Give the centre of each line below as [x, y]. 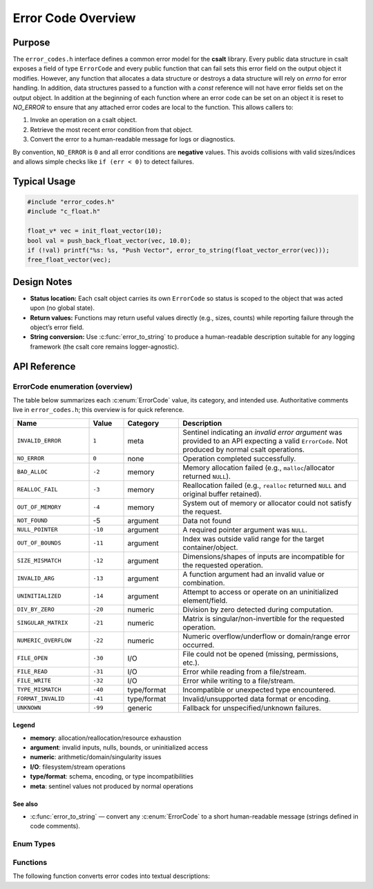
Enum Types [34, 844]
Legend [24, 725]
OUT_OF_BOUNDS [39, 543]
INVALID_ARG [36, 579]
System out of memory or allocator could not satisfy [267, 502]
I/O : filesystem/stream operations [78, 767]
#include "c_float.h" [64, 212]
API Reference [44, 366]
